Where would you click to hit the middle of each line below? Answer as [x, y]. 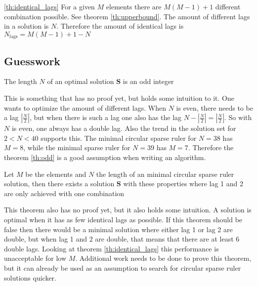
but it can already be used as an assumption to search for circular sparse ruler [123, 267]
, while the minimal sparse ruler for [77, 147]
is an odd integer [148, 81]
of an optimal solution [81, 81]
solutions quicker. [30, 277]
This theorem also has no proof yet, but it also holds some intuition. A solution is [128, 210]
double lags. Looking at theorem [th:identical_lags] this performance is [111, 248]
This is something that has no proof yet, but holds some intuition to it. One [119, 98]
